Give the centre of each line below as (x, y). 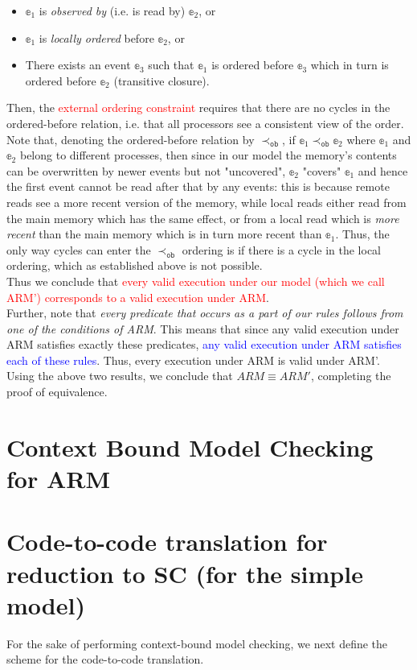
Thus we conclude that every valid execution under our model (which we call (196, 281)
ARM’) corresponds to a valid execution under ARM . (138, 297)
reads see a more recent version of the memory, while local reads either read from (206, 202)
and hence (383, 170)
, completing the (351, 376)
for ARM (58, 479)
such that (171, 65)
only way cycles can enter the (79, 249)
